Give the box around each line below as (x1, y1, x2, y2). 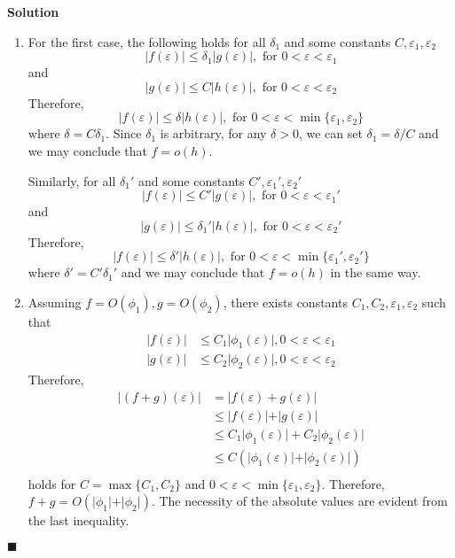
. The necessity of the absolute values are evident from (151, 492, 448, 510)
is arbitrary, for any (160, 124, 267, 143)
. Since (106, 124, 142, 143)
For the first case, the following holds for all (27, 32, 266, 50)
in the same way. (330, 263, 421, 282)
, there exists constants (223, 292, 348, 311)
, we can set (298, 124, 363, 143)
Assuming (27, 292, 82, 311)
